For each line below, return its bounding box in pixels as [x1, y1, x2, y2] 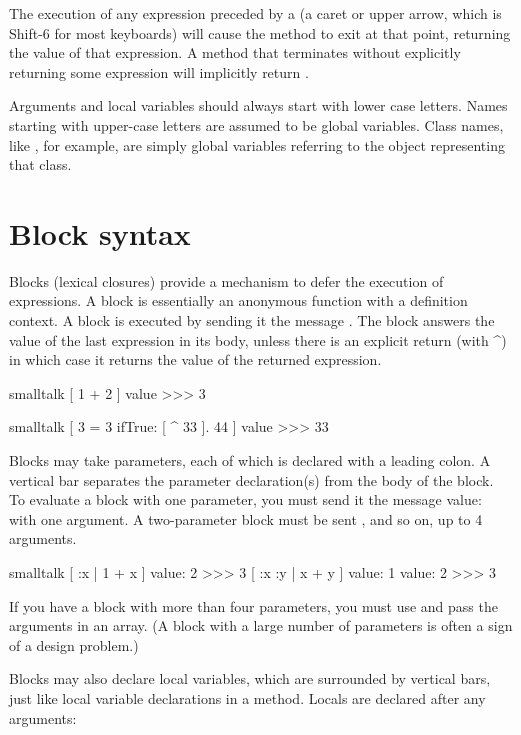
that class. [9, 154, 72, 175]
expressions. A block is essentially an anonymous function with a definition [9, 290, 468, 311]
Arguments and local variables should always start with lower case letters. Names [9, 95, 508, 116]
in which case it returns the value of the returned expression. [9, 349, 382, 370]
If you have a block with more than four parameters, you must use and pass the [9, 595, 498, 616]
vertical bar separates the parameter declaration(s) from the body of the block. [9, 469, 494, 490]
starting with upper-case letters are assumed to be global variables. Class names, [9, 114, 504, 135]
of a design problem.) [9, 634, 139, 655]
